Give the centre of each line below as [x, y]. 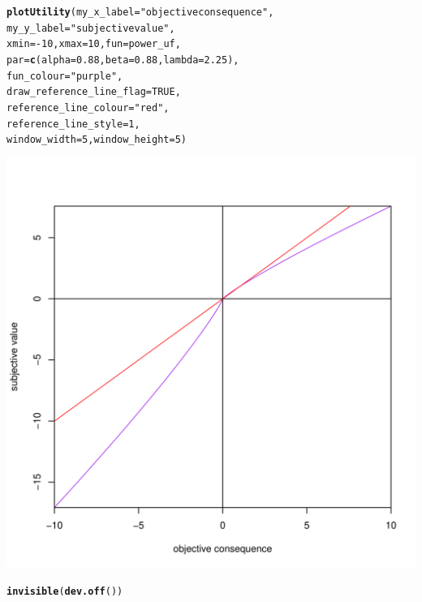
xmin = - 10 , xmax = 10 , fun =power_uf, [94, 44]
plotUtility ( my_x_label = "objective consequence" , [140, 12]
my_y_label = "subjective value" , [91, 28]
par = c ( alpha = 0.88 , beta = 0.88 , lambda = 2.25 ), [123, 60]
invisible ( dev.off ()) [65, 591]
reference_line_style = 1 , [73, 124]
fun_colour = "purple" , [65, 76]
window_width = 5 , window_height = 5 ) [97, 140]
